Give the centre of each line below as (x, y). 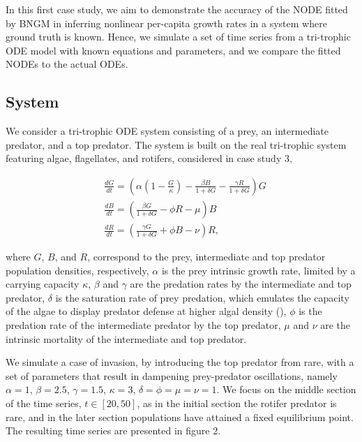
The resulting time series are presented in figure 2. (113, 430)
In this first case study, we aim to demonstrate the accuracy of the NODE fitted (177, 9)
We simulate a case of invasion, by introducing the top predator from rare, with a (180, 362)
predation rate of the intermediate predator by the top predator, (143, 325)
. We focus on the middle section (286, 389)
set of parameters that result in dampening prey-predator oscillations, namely (172, 375)
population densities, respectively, (77, 270)
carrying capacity (43, 284)
